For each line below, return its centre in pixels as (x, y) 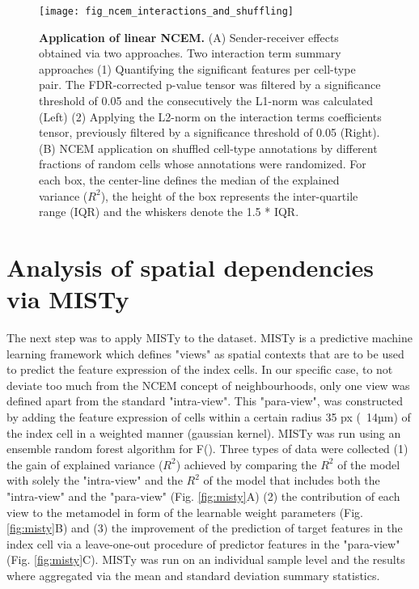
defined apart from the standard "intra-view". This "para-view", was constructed (205, 401)
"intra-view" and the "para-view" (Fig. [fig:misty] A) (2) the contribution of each (203, 496)
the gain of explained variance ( (85, 464)
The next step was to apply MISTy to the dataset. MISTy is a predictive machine (209, 338)
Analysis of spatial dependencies (190, 267)
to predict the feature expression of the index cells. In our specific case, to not (200, 369)
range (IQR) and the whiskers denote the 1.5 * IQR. (169, 212)
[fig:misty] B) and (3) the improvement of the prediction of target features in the (205, 528)
